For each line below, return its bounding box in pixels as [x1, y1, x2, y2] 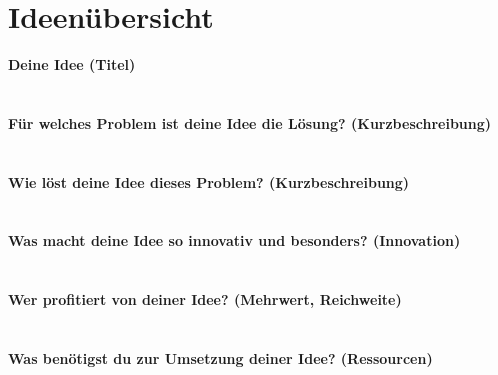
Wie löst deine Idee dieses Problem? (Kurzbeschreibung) [8, 171, 410, 192]
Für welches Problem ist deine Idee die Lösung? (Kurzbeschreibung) [8, 112, 492, 133]
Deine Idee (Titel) [8, 54, 136, 75]
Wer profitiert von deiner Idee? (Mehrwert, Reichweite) [8, 289, 402, 310]
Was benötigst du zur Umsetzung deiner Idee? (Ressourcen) [8, 348, 433, 369]
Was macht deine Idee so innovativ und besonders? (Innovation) [8, 230, 461, 251]
